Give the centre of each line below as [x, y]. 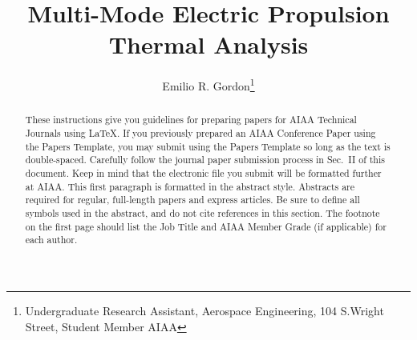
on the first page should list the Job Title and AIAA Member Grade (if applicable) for [206, 226]
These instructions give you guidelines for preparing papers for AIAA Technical [191, 120]
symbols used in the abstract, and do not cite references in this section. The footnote [202, 212]
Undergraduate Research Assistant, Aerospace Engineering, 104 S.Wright [204, 310]
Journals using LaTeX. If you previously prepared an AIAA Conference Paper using [200, 133]
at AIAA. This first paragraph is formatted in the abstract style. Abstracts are [190, 186]
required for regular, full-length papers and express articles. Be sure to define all [192, 200]
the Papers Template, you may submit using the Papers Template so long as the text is [208, 146]
